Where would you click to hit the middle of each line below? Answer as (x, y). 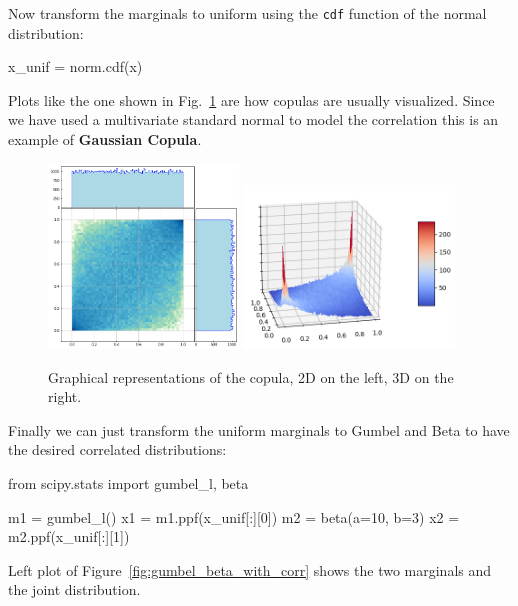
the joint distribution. (74, 589)
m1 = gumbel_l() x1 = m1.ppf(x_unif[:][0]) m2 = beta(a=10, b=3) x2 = (234, 516)
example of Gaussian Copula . (105, 139)
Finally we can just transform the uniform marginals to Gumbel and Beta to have (259, 429)
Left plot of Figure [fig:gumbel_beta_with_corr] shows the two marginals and (250, 569)
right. (65, 396)
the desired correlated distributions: (117, 449)
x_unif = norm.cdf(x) (75, 66)
